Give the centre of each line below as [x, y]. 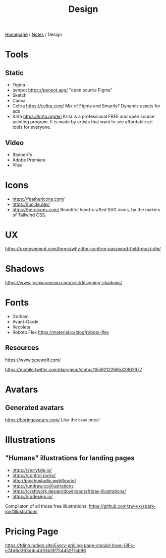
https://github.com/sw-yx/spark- [122, 506]
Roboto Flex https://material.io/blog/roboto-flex [60, 332]
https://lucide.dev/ [31, 204]
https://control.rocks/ [34, 475]
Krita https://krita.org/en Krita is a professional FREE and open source [83, 117]
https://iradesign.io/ [32, 496]
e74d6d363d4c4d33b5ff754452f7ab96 [46, 551]
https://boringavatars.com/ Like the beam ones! [53, 420]
